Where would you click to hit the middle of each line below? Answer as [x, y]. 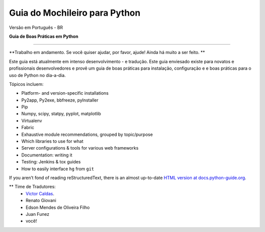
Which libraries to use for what [52, 141]
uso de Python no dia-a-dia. [38, 75]
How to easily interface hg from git [58, 169]
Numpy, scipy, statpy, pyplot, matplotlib [61, 114]
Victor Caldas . [40, 193]
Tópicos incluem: [26, 84]
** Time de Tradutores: [32, 187]
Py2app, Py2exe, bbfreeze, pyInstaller [60, 100]
